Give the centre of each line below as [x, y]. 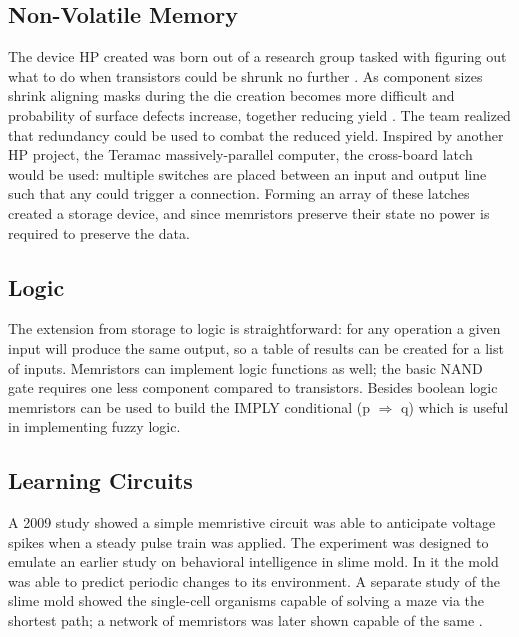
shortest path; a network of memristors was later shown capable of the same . [245, 620]
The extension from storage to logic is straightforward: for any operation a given [254, 328]
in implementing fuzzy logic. [94, 426]
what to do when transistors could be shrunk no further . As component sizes [245, 75]
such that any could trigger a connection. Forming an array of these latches [239, 193]
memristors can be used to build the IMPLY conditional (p [189, 406]
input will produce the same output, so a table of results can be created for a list [256, 347]
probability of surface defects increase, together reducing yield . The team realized [259, 114]
